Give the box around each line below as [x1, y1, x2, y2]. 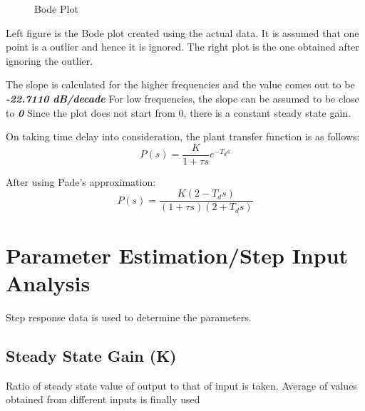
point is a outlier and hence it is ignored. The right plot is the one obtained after [6, 39, 359, 54]
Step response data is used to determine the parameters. [6, 309, 252, 324]
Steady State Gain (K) [6, 344, 177, 366]
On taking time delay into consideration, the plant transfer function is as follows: [6, 129, 360, 144]
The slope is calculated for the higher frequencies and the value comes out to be [6, 77, 355, 92]
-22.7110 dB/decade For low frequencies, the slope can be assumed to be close [6, 90, 359, 105]
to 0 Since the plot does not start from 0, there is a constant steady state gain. [6, 105, 351, 120]
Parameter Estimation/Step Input [6, 240, 349, 269]
